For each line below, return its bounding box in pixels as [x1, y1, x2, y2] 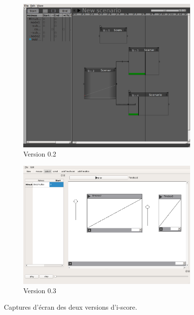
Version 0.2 [23, 149, 56, 159]
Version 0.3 [23, 285, 56, 296]
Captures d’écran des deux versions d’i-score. [4, 301, 137, 312]
